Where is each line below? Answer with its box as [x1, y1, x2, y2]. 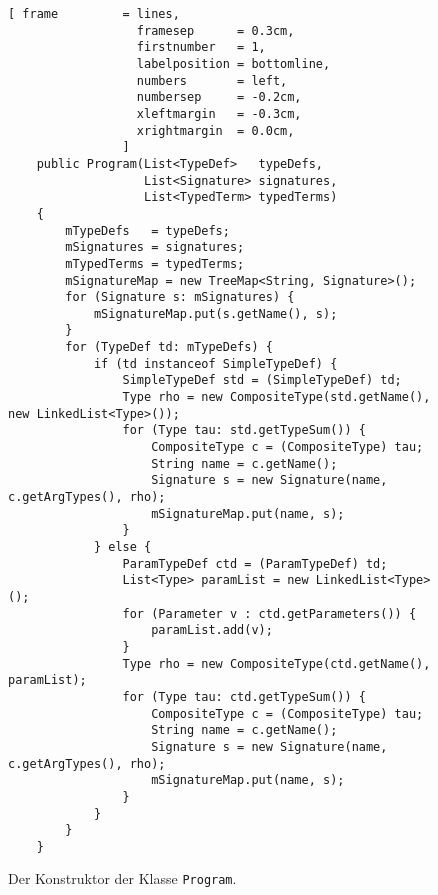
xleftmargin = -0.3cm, [136, 106, 302, 121]
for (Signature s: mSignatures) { [65, 290, 295, 305]
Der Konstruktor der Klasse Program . [8, 868, 237, 889]
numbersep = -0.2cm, [136, 90, 302, 105]
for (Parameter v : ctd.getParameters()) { [122, 606, 417, 621]
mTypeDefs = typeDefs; [65, 223, 230, 238]
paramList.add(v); [151, 623, 273, 638]
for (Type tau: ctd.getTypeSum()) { [122, 689, 366, 704]
